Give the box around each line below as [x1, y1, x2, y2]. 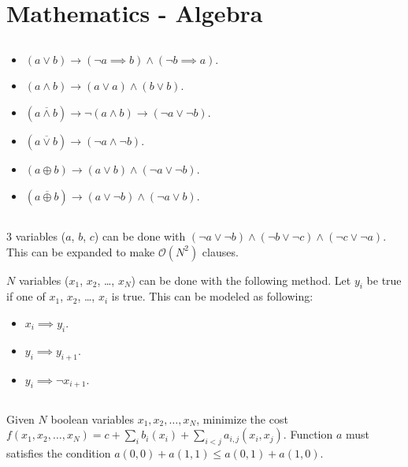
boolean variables [50, 410, 134, 427]
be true [366, 271, 402, 288]
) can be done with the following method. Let [131, 271, 351, 288]
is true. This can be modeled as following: [111, 288, 313, 304]
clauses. [202, 243, 239, 260]
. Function [283, 426, 333, 443]
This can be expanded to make [6, 243, 155, 260]
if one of [6, 288, 46, 304]
